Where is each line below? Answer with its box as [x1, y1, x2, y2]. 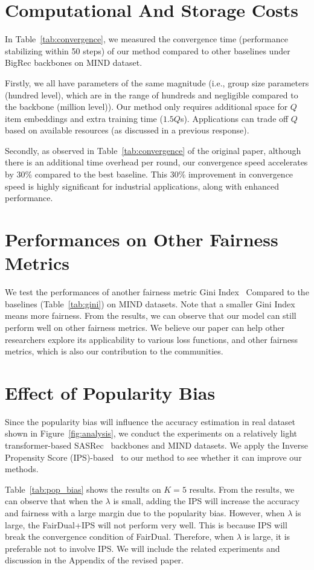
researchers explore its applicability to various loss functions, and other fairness [5, 333, 298, 345]
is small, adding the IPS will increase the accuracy [113, 495, 300, 507]
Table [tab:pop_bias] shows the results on [5, 482, 161, 495]
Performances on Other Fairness [5, 227, 278, 252]
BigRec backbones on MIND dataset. [5, 56, 143, 69]
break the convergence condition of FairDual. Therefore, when [5, 530, 234, 543]
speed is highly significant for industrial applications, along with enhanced [5, 179, 279, 192]
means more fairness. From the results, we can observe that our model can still [5, 309, 296, 322]
